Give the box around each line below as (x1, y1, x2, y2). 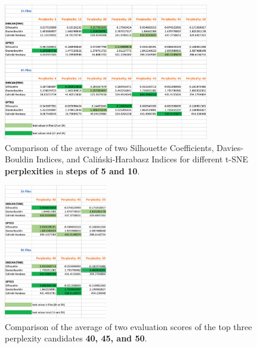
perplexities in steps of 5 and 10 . (5, 164, 140, 177)
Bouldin (5, 153, 34, 165)
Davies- (216, 141, 244, 153)
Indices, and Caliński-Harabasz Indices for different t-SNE (36, 153, 249, 165)
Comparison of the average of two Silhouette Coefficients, (5, 141, 214, 153)
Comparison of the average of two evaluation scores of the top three (5, 320, 252, 332)
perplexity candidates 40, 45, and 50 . (5, 332, 147, 344)
